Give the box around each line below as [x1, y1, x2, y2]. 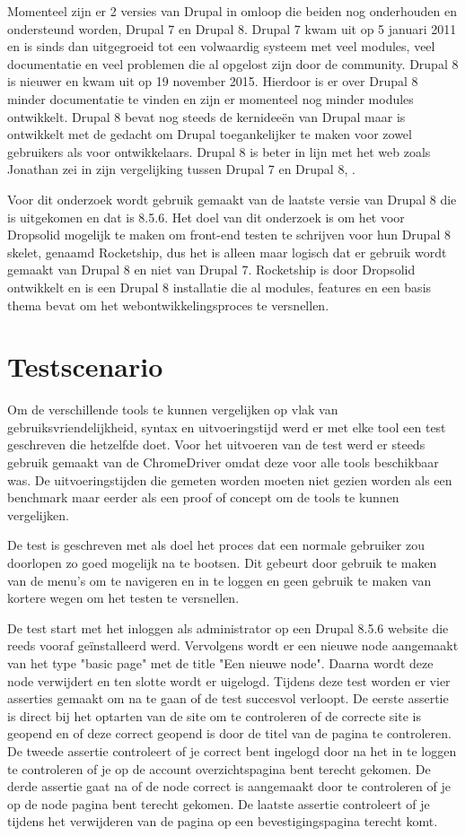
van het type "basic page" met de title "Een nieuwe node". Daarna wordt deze [7, 653, 434, 672]
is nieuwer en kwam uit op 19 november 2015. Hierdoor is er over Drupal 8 [7, 72, 418, 91]
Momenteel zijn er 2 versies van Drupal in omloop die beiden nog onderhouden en [7, 2, 458, 20]
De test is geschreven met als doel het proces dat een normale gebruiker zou [7, 536, 426, 554]
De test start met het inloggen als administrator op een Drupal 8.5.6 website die [7, 618, 449, 637]
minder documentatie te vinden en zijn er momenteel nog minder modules [7, 89, 414, 108]
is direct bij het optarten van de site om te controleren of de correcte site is [7, 706, 421, 725]
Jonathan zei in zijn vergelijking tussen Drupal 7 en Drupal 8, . [7, 160, 355, 179]
